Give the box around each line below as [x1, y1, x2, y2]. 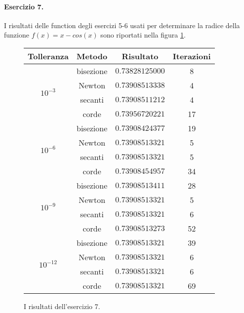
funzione [4, 30, 29, 40]
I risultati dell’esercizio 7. [24, 301, 100, 311]
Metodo [77, 50, 108, 62]
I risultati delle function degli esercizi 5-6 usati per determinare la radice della [4, 20, 240, 30]
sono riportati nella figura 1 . [100, 30, 186, 40]
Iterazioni [172, 50, 211, 62]
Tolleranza [28, 50, 69, 62]
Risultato [122, 50, 159, 62]
